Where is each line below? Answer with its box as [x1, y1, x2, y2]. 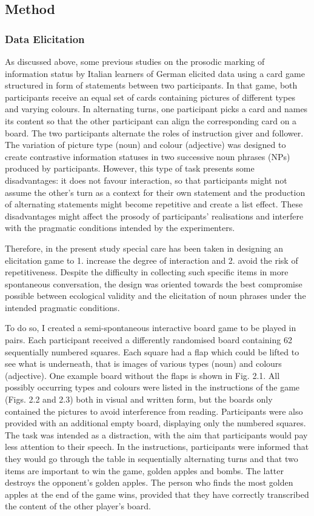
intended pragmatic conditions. [5, 301, 120, 313]
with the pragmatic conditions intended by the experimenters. [5, 221, 235, 234]
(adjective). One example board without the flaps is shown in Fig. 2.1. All [5, 369, 280, 381]
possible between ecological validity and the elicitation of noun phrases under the [5, 289, 306, 302]
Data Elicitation [5, 31, 85, 46]
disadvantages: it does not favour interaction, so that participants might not [5, 173, 287, 186]
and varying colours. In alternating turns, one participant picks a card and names [5, 102, 308, 115]
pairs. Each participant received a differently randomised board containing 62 [5, 333, 292, 346]
